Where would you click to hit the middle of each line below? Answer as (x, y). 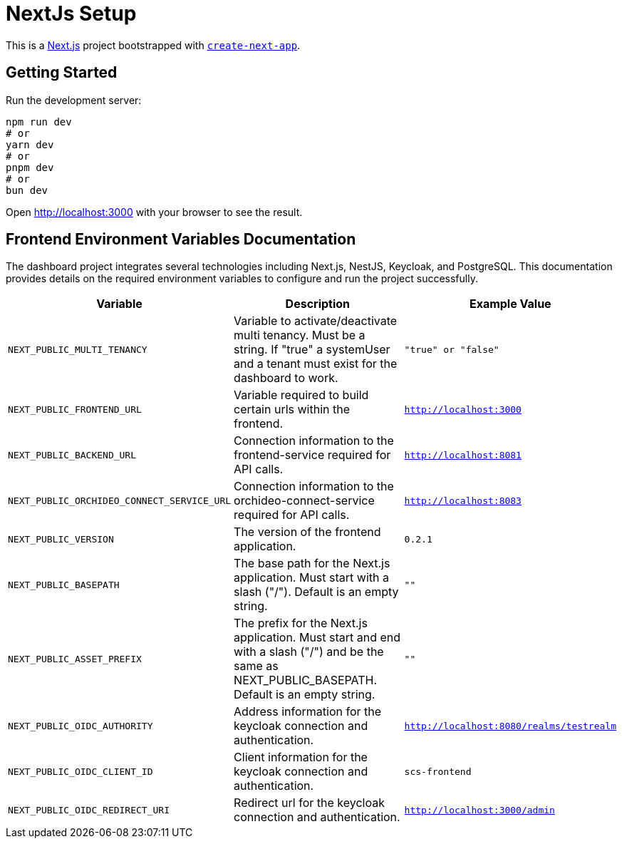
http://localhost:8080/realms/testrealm (510, 726)
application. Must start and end (317, 638)
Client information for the (301, 757)
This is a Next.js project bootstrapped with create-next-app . (153, 45)
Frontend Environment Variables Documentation (181, 240)
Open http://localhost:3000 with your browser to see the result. (154, 212)
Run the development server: (74, 100)
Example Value (510, 304)
